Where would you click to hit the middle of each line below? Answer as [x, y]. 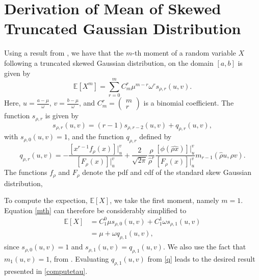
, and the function [96, 136]
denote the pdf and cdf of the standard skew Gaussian [167, 172]
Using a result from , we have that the [64, 53]
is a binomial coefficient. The [189, 103]
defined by [156, 136]
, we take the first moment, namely [164, 200]
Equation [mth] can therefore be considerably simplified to [95, 210]
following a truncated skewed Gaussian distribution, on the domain [109, 62]
